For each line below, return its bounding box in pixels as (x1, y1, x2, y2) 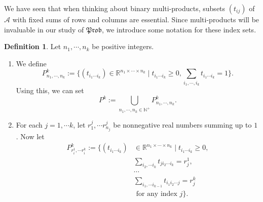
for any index (136, 190, 177, 198)
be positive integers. (92, 41, 154, 52)
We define (16, 58, 47, 68)
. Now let (16, 131, 45, 141)
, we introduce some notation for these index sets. (101, 24, 256, 34)
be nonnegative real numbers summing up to (113, 119, 252, 130)
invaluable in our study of (4, 24, 84, 34)
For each (16, 119, 43, 130)
